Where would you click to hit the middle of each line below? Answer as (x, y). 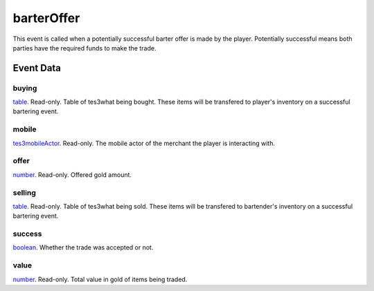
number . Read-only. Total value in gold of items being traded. (100, 279)
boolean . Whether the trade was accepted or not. (83, 247)
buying (25, 88)
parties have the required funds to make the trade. (84, 48)
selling (24, 192)
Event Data (37, 68)
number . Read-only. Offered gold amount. (72, 175)
